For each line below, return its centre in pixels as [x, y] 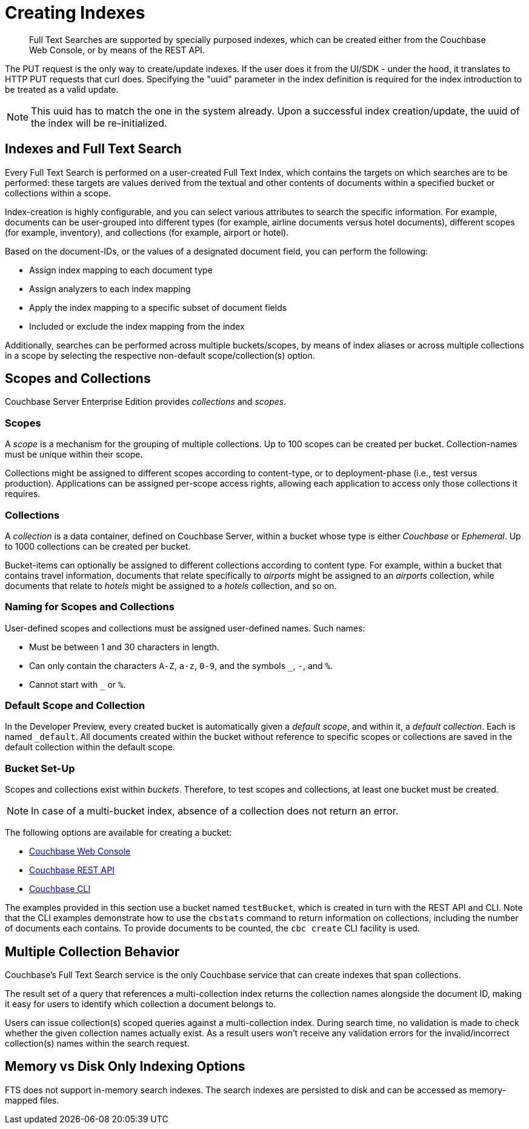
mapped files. [32, 1100]
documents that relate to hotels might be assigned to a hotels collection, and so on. [171, 585]
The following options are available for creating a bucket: [118, 833]
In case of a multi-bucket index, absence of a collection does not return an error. [215, 811]
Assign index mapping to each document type [121, 270]
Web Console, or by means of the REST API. [117, 50]
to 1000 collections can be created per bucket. [98, 546]
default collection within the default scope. [90, 747]
